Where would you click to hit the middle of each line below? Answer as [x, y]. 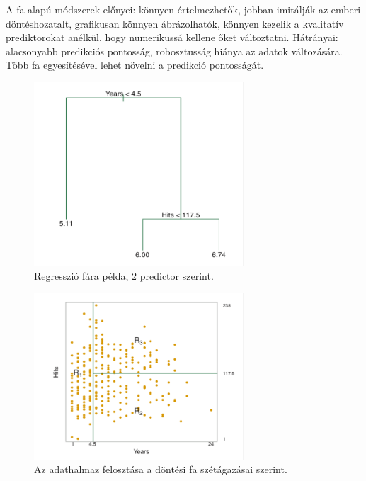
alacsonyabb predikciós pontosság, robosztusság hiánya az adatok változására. [174, 51]
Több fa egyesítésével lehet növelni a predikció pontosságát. [135, 65]
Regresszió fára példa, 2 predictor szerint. [124, 275]
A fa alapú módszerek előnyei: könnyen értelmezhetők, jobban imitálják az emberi [183, 9]
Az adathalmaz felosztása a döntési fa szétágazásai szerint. [161, 469]
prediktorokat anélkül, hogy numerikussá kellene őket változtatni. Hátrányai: [172, 37]
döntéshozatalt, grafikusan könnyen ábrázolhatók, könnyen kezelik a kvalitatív [175, 23]
